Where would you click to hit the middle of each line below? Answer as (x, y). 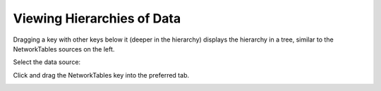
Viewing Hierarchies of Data (97, 18)
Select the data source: (47, 62)
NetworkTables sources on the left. (64, 49)
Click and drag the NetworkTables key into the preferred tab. (101, 75)
